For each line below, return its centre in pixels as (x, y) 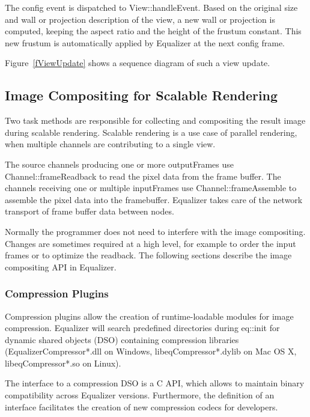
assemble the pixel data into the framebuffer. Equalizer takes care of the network (154, 199)
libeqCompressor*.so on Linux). (63, 363)
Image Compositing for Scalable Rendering (141, 95)
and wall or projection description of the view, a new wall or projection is (140, 19)
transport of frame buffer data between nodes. (90, 211)
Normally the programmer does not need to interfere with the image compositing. (155, 231)
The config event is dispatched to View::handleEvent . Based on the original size (151, 7)
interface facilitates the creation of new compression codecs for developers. (141, 406)
